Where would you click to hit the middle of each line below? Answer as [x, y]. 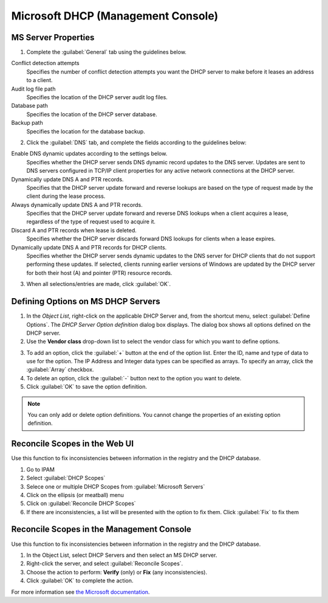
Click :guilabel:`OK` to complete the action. [80, 580]
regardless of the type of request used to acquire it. [91, 221]
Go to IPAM [40, 469]
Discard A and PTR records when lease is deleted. [74, 230]
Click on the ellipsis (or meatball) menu [75, 495]
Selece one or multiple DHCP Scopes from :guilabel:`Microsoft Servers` [116, 486]
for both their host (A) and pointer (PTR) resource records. [99, 273]
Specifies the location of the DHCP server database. [92, 114]
